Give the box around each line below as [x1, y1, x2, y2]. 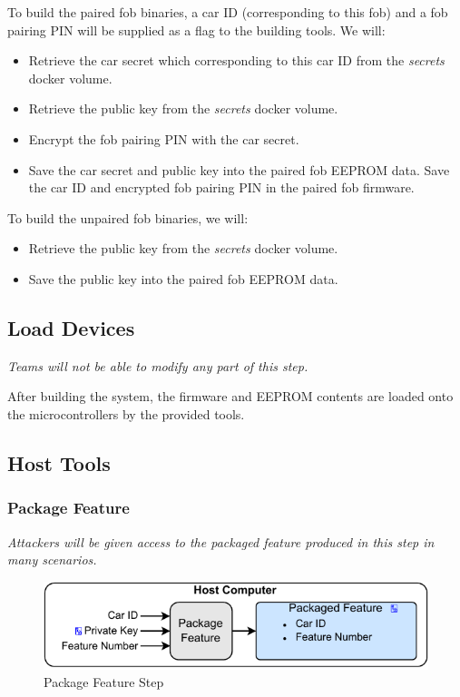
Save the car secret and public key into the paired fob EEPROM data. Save [28, 160, 450, 179]
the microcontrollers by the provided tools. [7, 404, 245, 423]
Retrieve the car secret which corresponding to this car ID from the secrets [28, 51, 445, 70]
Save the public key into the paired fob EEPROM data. [28, 269, 338, 288]
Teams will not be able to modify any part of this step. [7, 356, 308, 375]
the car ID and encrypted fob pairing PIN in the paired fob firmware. [28, 178, 415, 197]
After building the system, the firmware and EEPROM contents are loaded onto [7, 387, 454, 406]
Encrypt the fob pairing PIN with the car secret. [28, 129, 299, 148]
